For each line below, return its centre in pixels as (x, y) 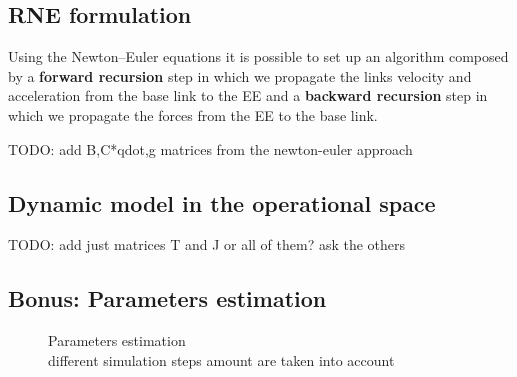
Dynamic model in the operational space (222, 202)
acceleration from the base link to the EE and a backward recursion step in (248, 95)
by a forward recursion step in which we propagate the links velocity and (240, 75)
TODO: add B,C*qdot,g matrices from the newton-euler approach (210, 148)
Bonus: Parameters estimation (167, 298)
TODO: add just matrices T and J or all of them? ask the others (207, 244)
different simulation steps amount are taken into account (221, 359)
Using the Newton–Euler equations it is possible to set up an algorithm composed (258, 56)
